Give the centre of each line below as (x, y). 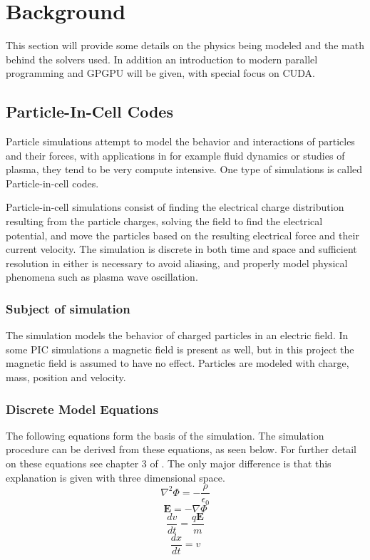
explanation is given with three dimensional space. (115, 477)
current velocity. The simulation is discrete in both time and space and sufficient (181, 249)
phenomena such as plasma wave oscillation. (102, 277)
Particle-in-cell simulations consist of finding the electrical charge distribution (175, 207)
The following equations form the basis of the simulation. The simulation (165, 435)
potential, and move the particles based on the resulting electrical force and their (183, 235)
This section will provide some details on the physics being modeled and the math (185, 45)
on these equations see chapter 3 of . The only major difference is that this (169, 463)
